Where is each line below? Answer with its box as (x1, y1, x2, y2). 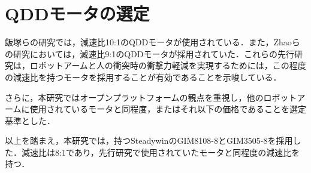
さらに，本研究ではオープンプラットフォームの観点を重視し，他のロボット (5, 91, 297, 103)
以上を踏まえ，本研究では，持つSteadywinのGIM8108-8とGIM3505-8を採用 (5, 134, 293, 147)
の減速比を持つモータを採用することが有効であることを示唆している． (5, 70, 282, 83)
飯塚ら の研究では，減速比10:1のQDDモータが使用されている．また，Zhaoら (5, 36, 300, 48)
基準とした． (5, 114, 55, 126)
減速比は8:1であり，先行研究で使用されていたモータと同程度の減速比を (21, 146, 300, 158)
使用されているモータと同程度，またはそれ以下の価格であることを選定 (29, 103, 307, 115)
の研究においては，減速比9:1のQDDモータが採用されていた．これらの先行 (5, 47, 295, 60)
